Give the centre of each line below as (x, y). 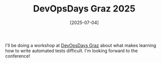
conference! (18, 56)
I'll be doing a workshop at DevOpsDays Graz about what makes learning (81, 45)
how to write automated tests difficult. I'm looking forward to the (71, 50)
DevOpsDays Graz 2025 (84, 9)
